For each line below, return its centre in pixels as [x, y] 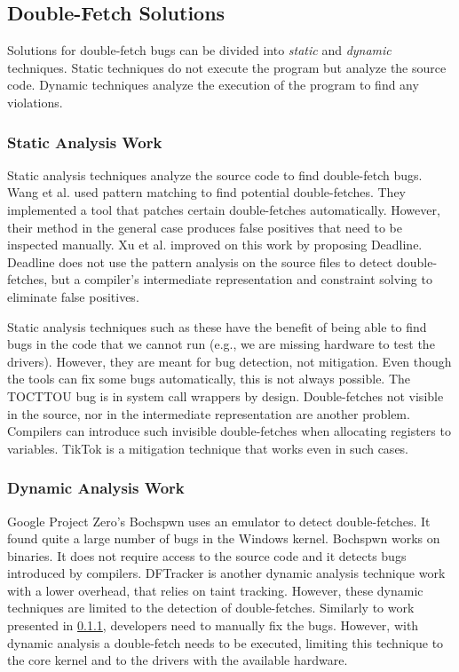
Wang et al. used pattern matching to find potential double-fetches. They [206, 192]
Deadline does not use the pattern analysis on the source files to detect [200, 261]
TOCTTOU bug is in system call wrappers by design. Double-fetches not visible [226, 395]
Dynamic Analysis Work [96, 488]
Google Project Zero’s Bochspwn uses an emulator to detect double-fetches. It [219, 521]
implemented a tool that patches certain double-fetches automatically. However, [224, 209]
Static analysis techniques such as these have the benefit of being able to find [217, 326]
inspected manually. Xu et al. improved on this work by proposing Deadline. [215, 245]
